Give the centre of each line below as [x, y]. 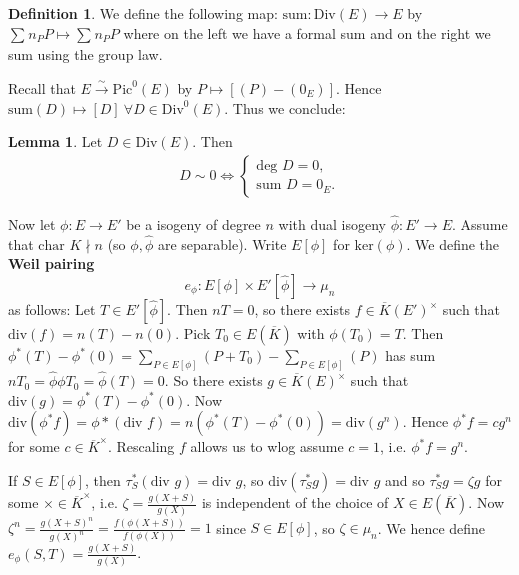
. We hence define [431, 527]
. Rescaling [141, 446]
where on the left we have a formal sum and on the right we [307, 32]
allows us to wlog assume [267, 446]
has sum [410, 355]
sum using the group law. [85, 54]
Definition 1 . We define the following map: [143, 13]
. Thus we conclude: [285, 107]
